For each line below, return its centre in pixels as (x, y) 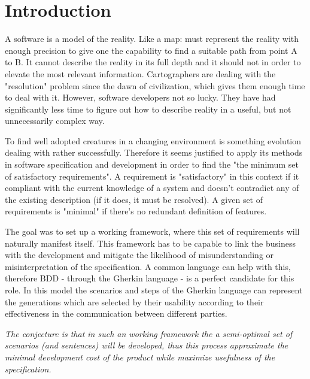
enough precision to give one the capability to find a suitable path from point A (151, 50)
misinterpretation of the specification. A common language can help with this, (148, 266)
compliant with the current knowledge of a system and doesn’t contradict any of (152, 188)
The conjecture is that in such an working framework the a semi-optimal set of (149, 333)
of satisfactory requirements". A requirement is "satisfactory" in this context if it (152, 176)
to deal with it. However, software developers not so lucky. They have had (140, 97)
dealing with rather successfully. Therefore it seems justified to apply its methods (154, 152)
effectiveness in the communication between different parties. (116, 313)
